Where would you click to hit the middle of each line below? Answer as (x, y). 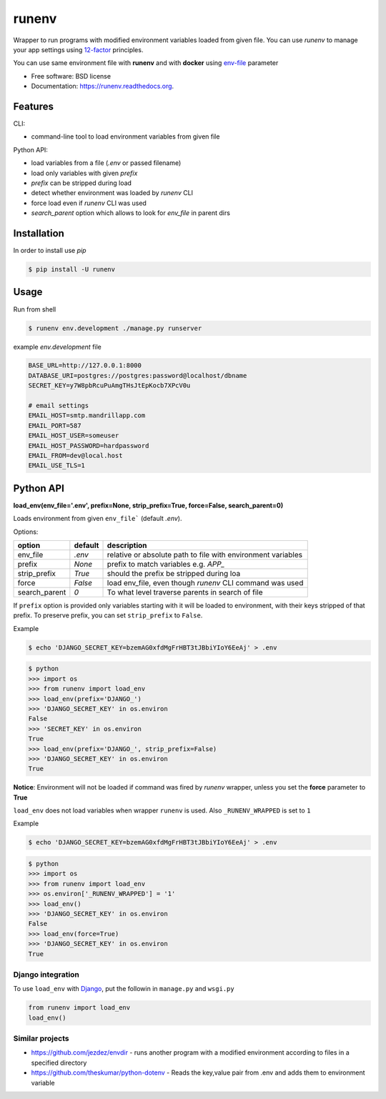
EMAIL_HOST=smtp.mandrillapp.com (87, 416)
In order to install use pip (50, 251)
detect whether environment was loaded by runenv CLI (112, 193)
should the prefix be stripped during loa (174, 574)
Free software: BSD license (71, 76)
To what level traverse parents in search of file (185, 592)
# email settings (59, 406)
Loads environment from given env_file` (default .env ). (98, 519)
